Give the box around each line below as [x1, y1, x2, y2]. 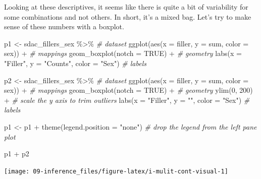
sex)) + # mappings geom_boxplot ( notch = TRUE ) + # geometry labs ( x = [4, 48, 242, 58]
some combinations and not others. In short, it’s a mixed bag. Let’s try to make [4, 11, 251, 22]
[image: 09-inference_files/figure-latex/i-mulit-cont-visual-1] [4, 167, 228, 175]
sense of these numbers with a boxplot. [4, 21, 124, 32]
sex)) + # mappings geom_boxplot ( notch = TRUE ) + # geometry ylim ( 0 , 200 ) [4, 85, 253, 95]
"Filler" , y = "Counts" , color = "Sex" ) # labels [4, 57, 146, 68]
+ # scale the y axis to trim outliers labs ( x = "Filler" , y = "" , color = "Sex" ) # [4, 94, 250, 105]
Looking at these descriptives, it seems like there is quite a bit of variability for [4, 2, 248, 12]
